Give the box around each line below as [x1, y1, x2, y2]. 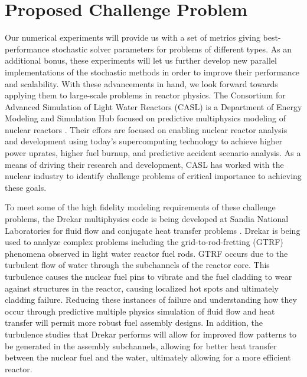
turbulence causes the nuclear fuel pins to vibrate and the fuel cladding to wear [5, 270, 292, 282]
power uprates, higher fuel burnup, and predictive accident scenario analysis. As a [5, 147, 301, 159]
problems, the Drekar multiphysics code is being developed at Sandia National [5, 213, 289, 225]
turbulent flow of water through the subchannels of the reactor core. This [5, 259, 270, 271]
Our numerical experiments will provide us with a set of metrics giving [5, 31, 260, 44]
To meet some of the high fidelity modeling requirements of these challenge [5, 201, 276, 213]
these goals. [5, 181, 47, 193]
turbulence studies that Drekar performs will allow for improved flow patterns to [5, 328, 296, 340]
